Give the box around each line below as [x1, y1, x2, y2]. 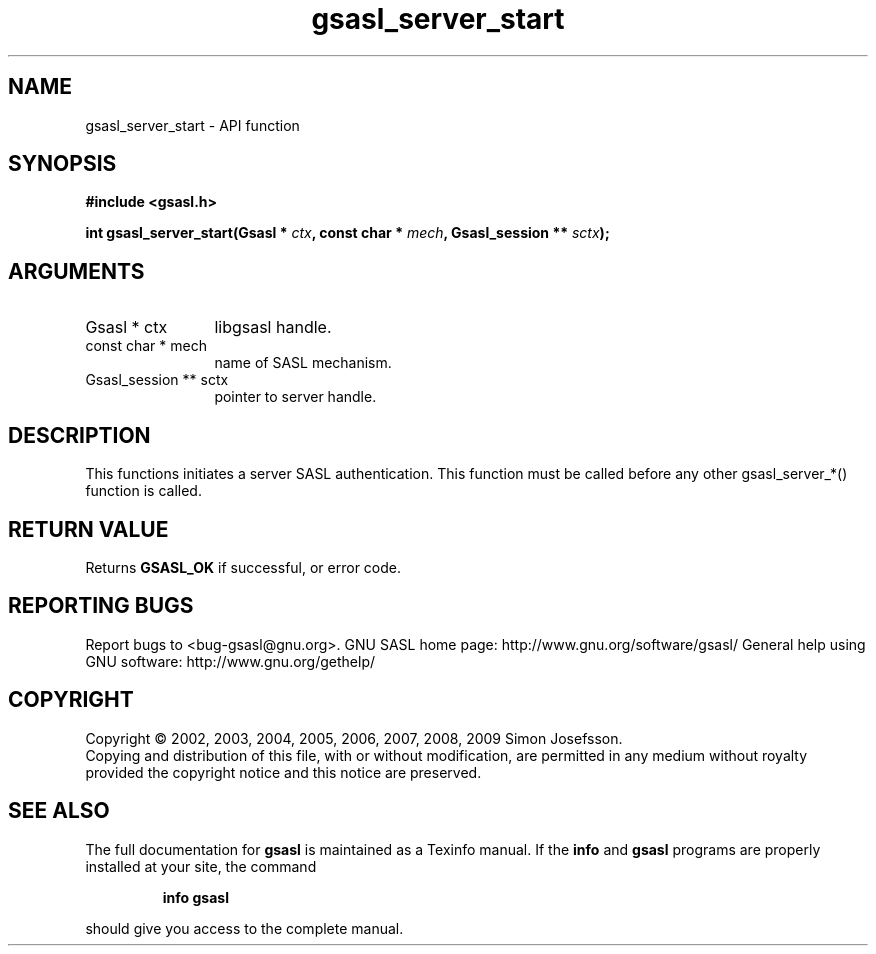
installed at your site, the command [85, 857, 317, 875]
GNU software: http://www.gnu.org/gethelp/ [85, 652, 376, 670]
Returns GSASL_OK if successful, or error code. [85, 558, 402, 576]
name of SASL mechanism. [214, 354, 392, 372]
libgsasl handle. [214, 317, 332, 338]
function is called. [85, 482, 202, 500]
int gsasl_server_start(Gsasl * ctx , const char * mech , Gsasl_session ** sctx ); [85, 224, 610, 242]
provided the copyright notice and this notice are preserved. [85, 763, 482, 781]
